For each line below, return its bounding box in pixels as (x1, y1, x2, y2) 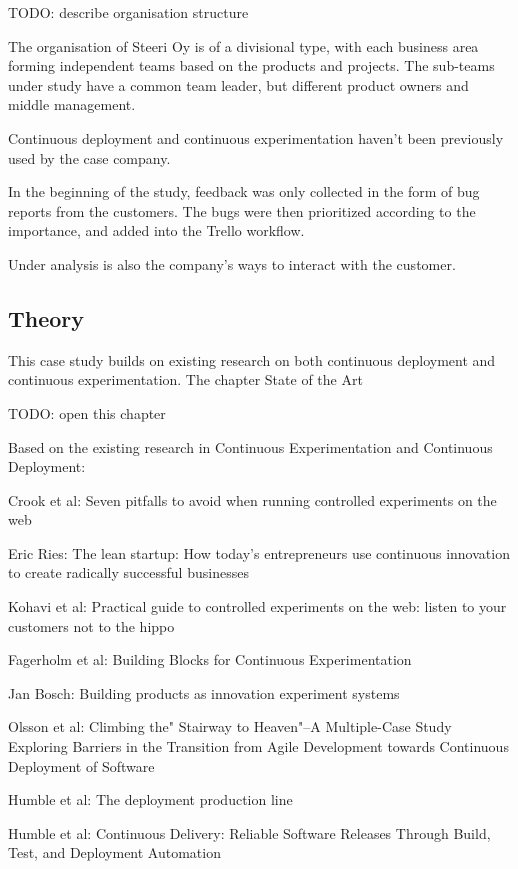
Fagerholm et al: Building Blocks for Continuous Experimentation (8, 649, 412, 670)
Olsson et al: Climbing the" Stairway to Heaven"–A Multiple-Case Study (8, 716, 452, 737)
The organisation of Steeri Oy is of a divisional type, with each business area (8, 35, 479, 56)
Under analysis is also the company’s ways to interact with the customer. (8, 253, 456, 274)
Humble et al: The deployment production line (8, 789, 293, 810)
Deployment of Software (8, 755, 155, 776)
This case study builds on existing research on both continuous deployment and (8, 349, 496, 370)
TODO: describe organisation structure (8, 2, 249, 22)
